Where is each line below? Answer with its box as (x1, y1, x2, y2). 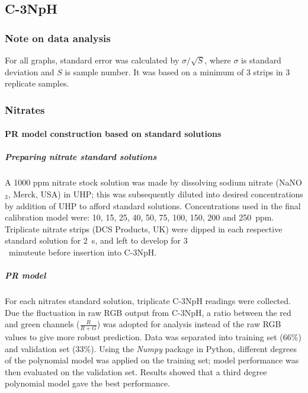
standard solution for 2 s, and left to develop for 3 (5, 234, 188, 247)
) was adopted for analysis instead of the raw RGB (97, 318, 281, 330)
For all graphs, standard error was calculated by (5, 54, 179, 66)
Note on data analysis (5, 30, 111, 45)
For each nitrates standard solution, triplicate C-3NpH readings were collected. (5, 295, 291, 307)
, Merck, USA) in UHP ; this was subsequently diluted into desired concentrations (8, 187, 303, 200)
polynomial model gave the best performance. (5, 377, 170, 389)
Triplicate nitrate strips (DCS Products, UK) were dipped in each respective (5, 222, 283, 235)
